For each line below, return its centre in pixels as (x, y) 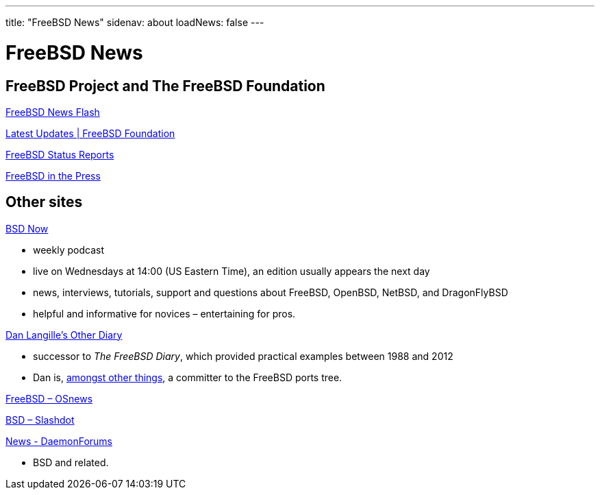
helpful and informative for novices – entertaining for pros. (164, 313)
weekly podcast (68, 250)
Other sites (44, 202)
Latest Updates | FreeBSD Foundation (90, 133)
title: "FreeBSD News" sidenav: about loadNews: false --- (135, 22)
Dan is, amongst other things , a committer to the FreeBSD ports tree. (188, 377)
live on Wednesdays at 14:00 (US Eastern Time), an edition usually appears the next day (232, 271)
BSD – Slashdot (40, 420)
